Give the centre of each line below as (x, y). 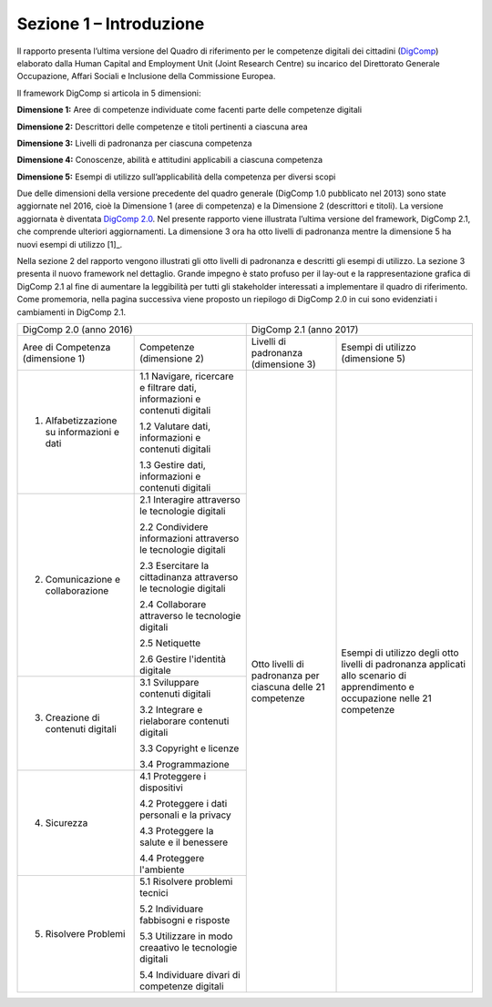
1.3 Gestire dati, (173, 464)
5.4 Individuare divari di (190, 974)
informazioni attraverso (190, 538)
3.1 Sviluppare (169, 682)
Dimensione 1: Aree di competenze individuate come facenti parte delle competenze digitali (190, 110)
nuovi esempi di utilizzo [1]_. (70, 244)
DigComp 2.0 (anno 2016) (78, 330)
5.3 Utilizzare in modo (186, 936)
